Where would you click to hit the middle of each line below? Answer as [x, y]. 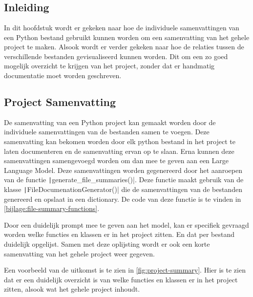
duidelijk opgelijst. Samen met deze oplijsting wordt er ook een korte [107, 244]
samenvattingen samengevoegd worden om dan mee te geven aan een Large [116, 160]
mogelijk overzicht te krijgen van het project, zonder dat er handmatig [109, 66]
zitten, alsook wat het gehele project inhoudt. [72, 289]
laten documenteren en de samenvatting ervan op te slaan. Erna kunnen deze [119, 151]
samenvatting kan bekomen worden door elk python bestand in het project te [120, 141]
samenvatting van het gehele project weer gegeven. [79, 253]
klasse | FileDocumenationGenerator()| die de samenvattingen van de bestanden [123, 189]
